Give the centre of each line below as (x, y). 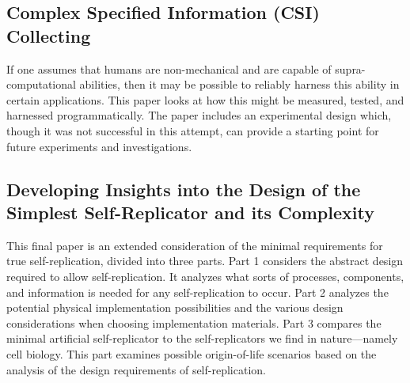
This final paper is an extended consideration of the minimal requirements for (195, 245)
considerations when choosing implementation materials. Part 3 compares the (194, 322)
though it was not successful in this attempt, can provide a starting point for (193, 130)
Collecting (49, 35)
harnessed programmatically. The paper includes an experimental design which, (199, 115)
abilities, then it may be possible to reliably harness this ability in (239, 84)
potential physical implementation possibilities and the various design (175, 307)
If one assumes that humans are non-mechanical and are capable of (169, 68)
